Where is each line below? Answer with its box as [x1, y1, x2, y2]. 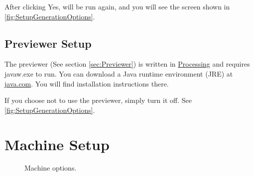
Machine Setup [4, 134, 110, 154]
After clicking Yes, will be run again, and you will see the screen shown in [4, 1, 230, 11]
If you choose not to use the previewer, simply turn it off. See [4, 95, 192, 105]
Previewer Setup [4, 35, 92, 51]
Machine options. [24, 163, 77, 173]
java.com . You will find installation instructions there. [4, 78, 169, 88]
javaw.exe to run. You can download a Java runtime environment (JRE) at [4, 68, 233, 79]
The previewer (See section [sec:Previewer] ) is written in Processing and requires [4, 59, 250, 69]
